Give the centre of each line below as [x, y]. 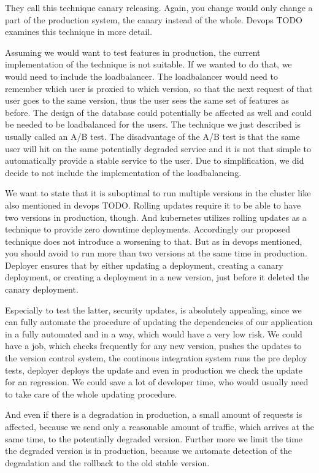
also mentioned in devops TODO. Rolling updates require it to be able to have [153, 205]
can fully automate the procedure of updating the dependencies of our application [159, 322]
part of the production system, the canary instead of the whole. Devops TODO [154, 19]
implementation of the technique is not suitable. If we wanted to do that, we [148, 64]
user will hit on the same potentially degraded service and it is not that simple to [158, 148]
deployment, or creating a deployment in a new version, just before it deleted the [157, 277]
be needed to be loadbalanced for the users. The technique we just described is [153, 124]
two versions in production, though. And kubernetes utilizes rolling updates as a [156, 217]
